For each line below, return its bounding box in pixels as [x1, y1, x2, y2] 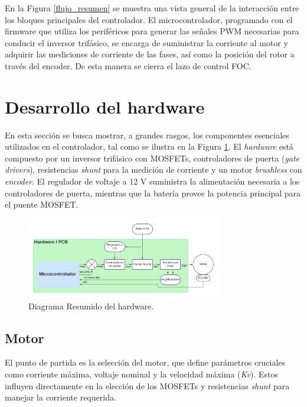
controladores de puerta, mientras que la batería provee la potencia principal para [5, 186, 301, 199]
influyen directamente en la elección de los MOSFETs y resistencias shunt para [5, 379, 290, 392]
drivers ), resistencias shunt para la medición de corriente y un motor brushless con [5, 163, 302, 176]
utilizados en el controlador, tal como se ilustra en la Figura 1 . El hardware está [5, 140, 293, 153]
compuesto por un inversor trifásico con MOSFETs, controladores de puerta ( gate [5, 151, 300, 164]
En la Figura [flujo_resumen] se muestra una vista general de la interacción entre [5, 2, 299, 14]
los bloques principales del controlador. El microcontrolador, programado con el [5, 13, 293, 25]
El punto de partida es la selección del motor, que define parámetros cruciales [5, 356, 286, 369]
